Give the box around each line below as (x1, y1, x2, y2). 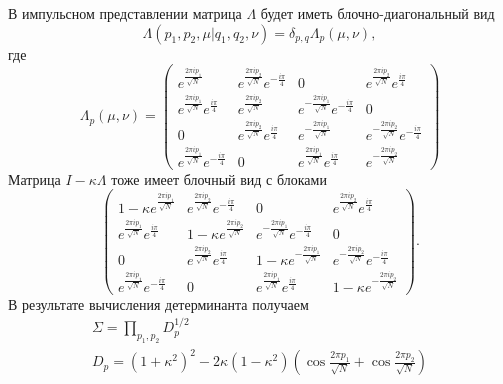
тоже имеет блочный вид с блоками (111, 168, 327, 189)
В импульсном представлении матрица (8, 3, 242, 23)
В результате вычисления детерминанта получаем (8, 293, 309, 314)
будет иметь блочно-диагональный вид (260, 3, 495, 23)
